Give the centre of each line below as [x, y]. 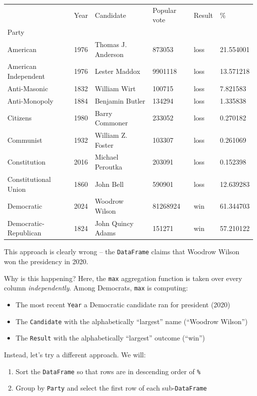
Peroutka [108, 167]
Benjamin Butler [120, 100]
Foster [104, 144]
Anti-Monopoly [30, 100]
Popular [164, 10]
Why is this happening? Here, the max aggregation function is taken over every [123, 278]
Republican [24, 233]
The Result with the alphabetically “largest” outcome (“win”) [110, 338]
